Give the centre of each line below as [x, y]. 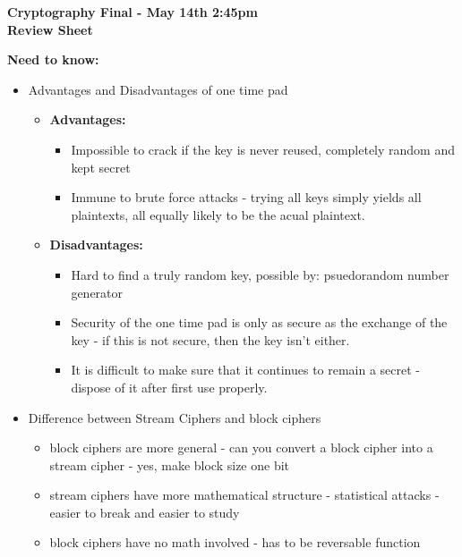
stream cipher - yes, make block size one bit [170, 464]
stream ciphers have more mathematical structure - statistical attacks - [244, 495]
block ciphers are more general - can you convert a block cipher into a [241, 447]
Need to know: [53, 59]
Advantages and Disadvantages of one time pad [158, 89]
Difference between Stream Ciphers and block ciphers [175, 417]
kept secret [101, 167]
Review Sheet [50, 29]
